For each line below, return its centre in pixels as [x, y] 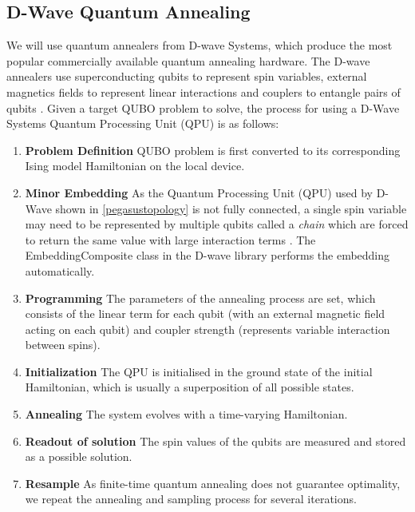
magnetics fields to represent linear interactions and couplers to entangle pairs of [204, 91]
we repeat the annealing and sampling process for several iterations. [191, 499]
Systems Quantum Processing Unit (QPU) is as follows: [143, 123]
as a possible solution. [79, 456]
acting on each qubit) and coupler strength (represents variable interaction [207, 329]
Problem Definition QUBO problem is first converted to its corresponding [213, 150]
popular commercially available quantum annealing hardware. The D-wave [188, 60]
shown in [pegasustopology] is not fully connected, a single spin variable [231, 208]
